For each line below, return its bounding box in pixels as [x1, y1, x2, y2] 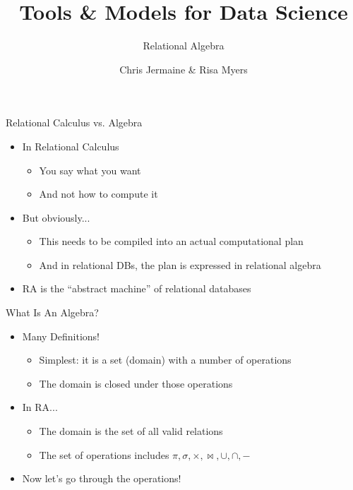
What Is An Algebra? [6, 305, 99, 320]
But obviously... [22, 210, 90, 225]
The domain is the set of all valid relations [39, 424, 223, 438]
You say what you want [39, 162, 141, 177]
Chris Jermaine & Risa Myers [119, 61, 248, 76]
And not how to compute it [39, 186, 158, 201]
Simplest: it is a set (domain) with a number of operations [39, 352, 292, 367]
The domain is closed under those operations [39, 376, 233, 390]
